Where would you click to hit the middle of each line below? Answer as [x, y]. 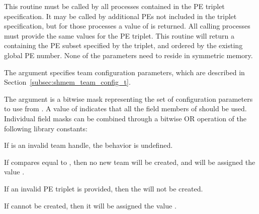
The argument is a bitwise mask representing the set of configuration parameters [128, 98]
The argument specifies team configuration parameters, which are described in [124, 72]
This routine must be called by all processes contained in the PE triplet [114, 6]
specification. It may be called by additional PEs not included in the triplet [120, 16]
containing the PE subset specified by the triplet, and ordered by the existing [123, 45]
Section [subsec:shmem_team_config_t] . [67, 82]
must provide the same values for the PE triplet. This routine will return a [119, 35]
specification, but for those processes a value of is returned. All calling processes [127, 26]
